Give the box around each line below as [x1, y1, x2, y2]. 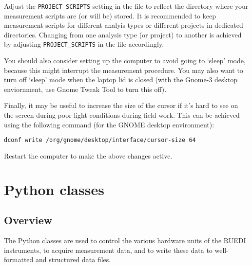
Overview [4, 213, 53, 228]
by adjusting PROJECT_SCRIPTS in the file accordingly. [4, 39, 164, 49]
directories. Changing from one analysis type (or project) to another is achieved [4, 29, 242, 39]
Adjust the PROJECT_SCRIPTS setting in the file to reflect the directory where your [4, 1, 249, 11]
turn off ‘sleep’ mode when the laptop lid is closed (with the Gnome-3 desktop [4, 74, 238, 85]
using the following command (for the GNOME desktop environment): [4, 119, 214, 129]
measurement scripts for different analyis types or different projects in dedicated [4, 20, 243, 30]
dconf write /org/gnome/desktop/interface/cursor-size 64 [4, 137, 196, 144]
